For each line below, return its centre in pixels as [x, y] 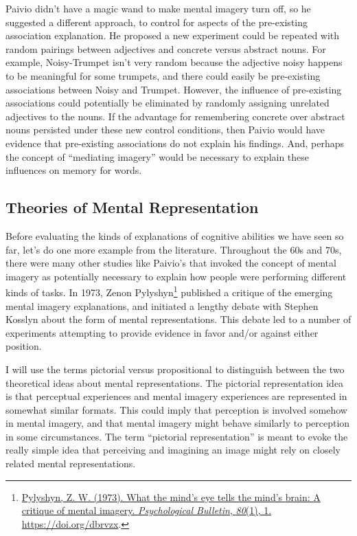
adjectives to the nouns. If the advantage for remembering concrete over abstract [175, 116]
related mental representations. [71, 464]
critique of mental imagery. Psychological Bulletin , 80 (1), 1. [147, 510]
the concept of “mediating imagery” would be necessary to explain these [158, 156]
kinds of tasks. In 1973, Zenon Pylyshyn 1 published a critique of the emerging [169, 291]
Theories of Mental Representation [132, 207]
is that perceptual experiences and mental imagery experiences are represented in [176, 396]
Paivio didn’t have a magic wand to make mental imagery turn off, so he [158, 8]
